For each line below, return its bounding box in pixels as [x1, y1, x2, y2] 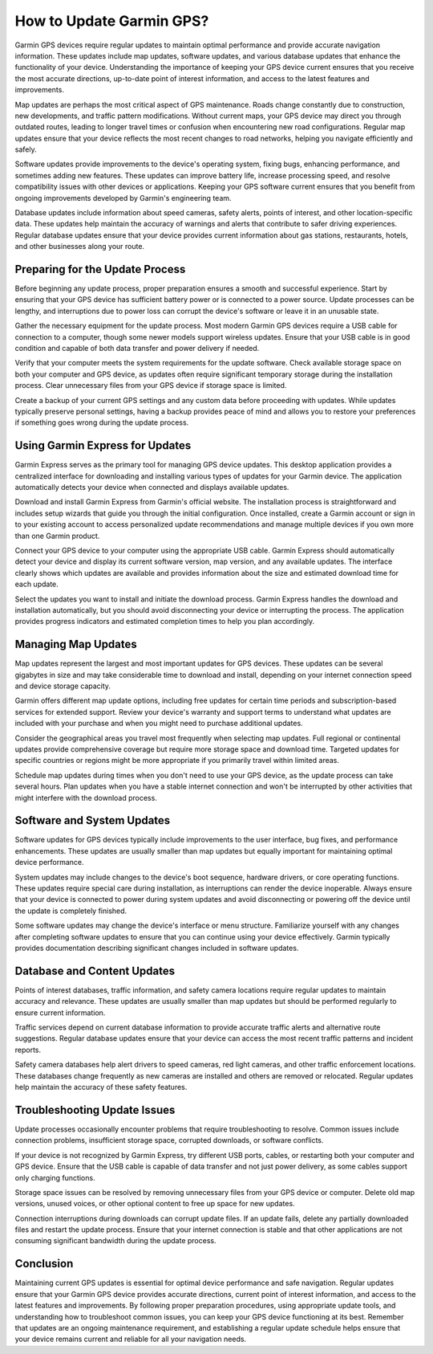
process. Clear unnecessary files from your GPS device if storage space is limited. [14, 381, 287, 390]
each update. [14, 579, 59, 589]
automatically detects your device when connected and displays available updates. [14, 483, 289, 492]
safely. [14, 145, 37, 154]
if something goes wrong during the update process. [14, 418, 189, 427]
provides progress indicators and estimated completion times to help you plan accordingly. [14, 617, 315, 626]
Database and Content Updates [14, 964, 176, 977]
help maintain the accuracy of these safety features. [14, 1083, 188, 1092]
